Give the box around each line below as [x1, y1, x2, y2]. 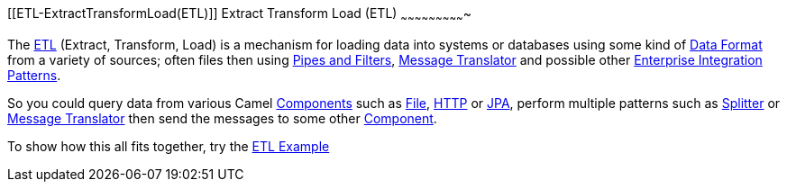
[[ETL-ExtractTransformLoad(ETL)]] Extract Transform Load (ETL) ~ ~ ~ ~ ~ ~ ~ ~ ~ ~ [7, 5, 472, 24]
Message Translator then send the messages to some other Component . [7, 110, 437, 126]
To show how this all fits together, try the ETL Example [7, 138, 330, 154]
